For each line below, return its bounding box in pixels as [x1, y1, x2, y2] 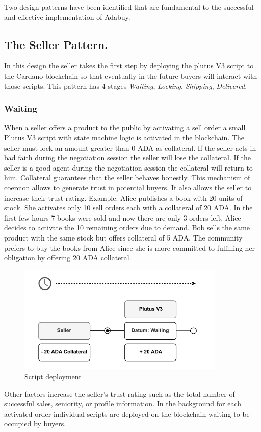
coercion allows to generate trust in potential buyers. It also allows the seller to [4, 182, 252, 193]
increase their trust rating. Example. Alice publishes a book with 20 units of [4, 192, 243, 203]
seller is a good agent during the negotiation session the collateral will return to [4, 162, 253, 173]
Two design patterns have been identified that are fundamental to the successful [4, 2, 254, 12]
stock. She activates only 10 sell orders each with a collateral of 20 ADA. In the [4, 202, 253, 213]
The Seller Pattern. [4, 36, 108, 52]
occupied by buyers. [4, 418, 66, 429]
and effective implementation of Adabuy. [4, 11, 130, 22]
